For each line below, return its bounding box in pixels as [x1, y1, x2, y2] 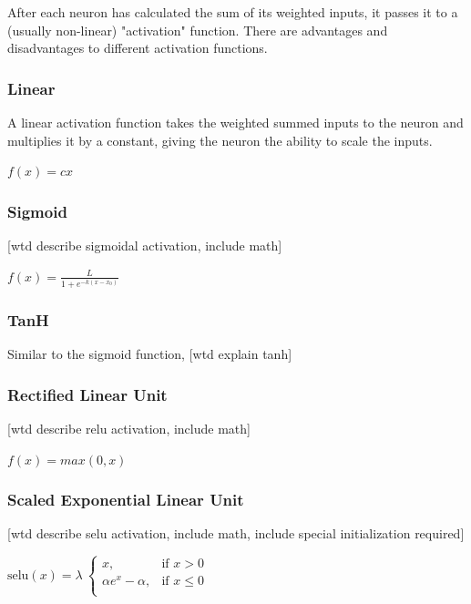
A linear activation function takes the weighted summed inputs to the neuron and [7, 113, 464, 131]
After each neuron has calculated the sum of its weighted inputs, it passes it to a [7, 3, 458, 21]
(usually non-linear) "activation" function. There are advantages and [7, 20, 388, 39]
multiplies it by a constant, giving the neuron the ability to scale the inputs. [7, 130, 433, 149]
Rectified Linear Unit [7, 383, 168, 405]
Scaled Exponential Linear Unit [7, 488, 244, 511]
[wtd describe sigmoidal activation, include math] [7, 236, 282, 254]
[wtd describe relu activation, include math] [7, 418, 251, 437]
